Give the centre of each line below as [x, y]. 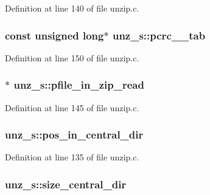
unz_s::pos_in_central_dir [74, 135]
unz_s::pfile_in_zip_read [79, 85]
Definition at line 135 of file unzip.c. [72, 157]
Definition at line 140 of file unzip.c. [72, 8]
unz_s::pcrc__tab [159, 35]
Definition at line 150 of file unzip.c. [72, 57]
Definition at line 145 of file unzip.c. [72, 107]
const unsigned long [54, 35]
